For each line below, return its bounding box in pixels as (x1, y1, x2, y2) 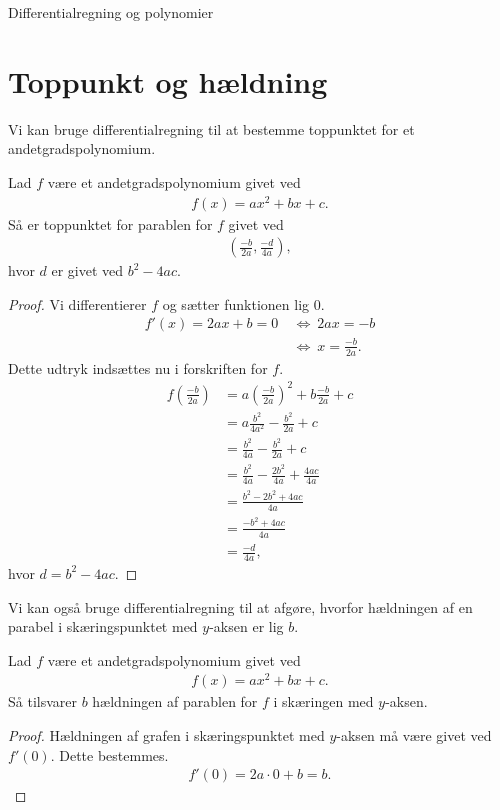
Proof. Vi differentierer (8, 293, 147, 314)
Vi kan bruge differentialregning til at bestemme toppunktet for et (8, 118, 415, 139)
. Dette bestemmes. (50, 744, 169, 765)
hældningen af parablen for (92, 691, 258, 712)
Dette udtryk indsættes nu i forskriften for (8, 357, 268, 378)
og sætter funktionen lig (162, 293, 310, 314)
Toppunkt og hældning (8, 60, 328, 101)
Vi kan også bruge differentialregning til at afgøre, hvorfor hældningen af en (8, 596, 473, 617)
